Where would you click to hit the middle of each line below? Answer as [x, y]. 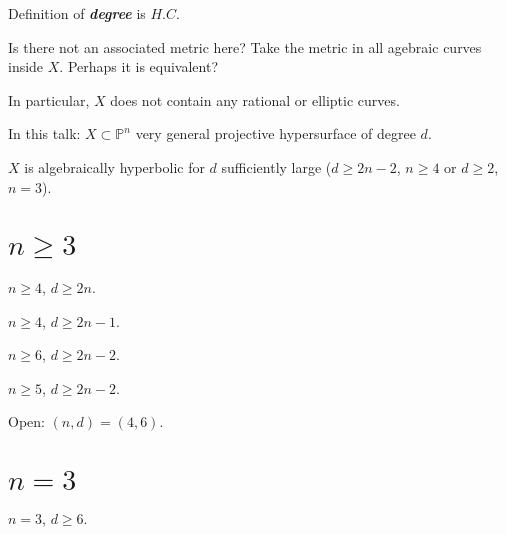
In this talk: [44, 133]
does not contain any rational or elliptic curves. [255, 99]
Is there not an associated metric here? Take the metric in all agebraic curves [245, 46]
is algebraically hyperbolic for [114, 166]
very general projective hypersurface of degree [275, 133]
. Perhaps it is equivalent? [139, 66]
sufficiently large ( [276, 166]
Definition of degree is [77, 13]
